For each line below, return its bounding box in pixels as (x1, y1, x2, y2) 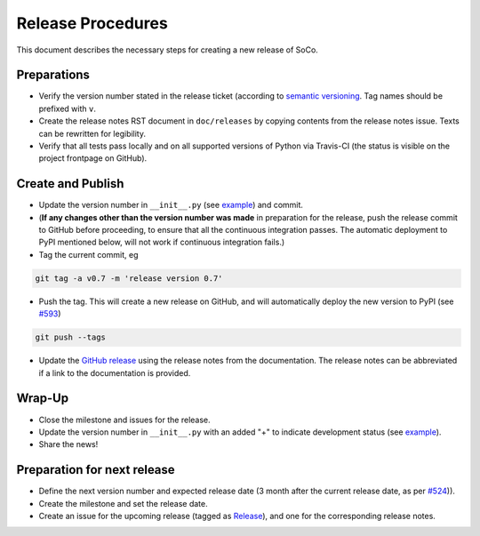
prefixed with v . (38, 103, 97, 114)
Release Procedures (16, 13, 168, 33)
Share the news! (38, 439, 99, 450)
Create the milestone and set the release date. (38, 498, 208, 508)
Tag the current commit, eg (38, 249, 139, 260)
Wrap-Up (16, 391, 69, 406)
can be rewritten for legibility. (38, 128, 147, 139)
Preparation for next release (16, 462, 175, 477)
